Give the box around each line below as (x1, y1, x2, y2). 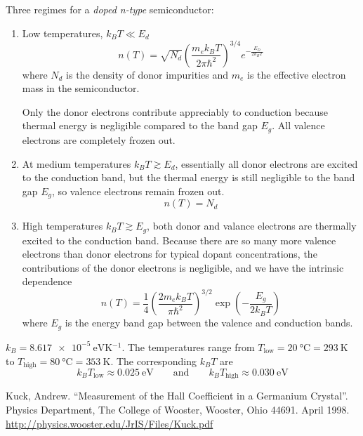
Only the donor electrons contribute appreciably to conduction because (22, 104, 328, 119)
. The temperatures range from (121, 339, 255, 354)
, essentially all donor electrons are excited (175, 156, 358, 171)
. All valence (272, 118, 325, 133)
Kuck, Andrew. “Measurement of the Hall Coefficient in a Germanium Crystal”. (6, 388, 348, 403)
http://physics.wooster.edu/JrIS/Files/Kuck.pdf (6, 416, 213, 430)
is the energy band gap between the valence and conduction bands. (65, 315, 353, 330)
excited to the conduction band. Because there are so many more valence (22, 232, 336, 247)
